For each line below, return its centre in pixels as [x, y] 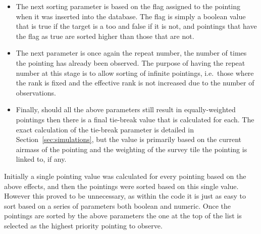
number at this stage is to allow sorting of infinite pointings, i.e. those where [135, 73]
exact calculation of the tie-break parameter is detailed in [105, 129]
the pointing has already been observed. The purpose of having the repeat [130, 62]
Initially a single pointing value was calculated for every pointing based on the [125, 176]
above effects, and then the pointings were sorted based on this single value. [121, 186]
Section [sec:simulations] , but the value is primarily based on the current [129, 139]
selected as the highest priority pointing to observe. [83, 225]
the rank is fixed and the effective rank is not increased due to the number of [135, 83]
